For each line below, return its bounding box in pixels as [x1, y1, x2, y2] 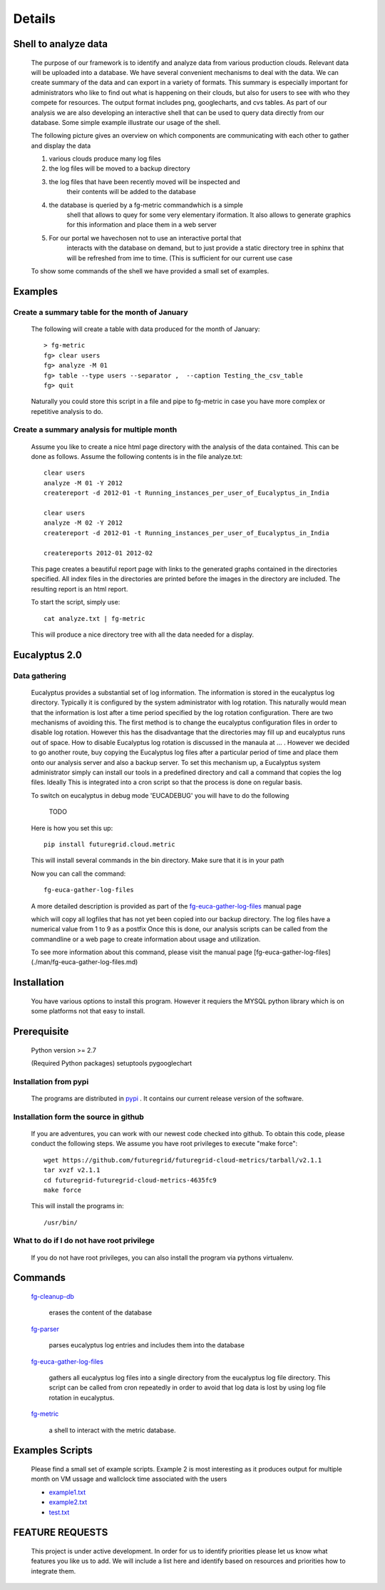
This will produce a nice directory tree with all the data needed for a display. [31, 630, 255, 639]
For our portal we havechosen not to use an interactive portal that [48, 233, 242, 242]
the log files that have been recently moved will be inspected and [48, 177, 240, 186]
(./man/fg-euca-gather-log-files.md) [31, 958, 138, 966]
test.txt [48, 1508, 70, 1516]
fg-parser [31, 1325, 60, 1333]
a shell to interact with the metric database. [48, 1426, 176, 1434]
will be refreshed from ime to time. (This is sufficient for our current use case [66, 253, 293, 262]
